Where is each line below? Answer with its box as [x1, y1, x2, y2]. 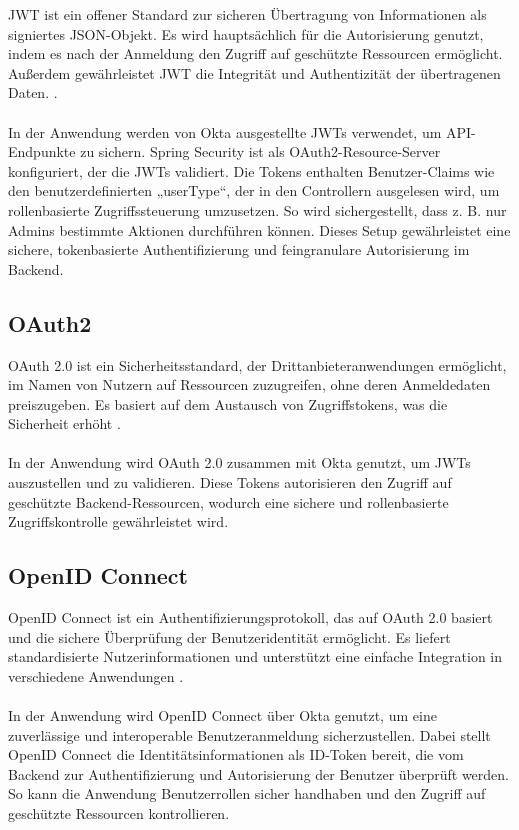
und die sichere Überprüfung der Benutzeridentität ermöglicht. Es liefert [8, 626, 451, 647]
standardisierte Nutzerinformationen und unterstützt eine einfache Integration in [8, 646, 503, 667]
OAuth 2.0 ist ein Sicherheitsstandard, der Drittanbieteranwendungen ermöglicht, [8, 354, 507, 375]
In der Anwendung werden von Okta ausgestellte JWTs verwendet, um [8, 121, 442, 142]
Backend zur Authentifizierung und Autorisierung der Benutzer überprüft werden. [8, 763, 509, 784]
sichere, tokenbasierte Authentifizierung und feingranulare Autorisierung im [8, 239, 470, 260]
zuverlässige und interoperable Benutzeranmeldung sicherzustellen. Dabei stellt [8, 724, 491, 745]
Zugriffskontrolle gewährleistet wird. [8, 511, 229, 532]
